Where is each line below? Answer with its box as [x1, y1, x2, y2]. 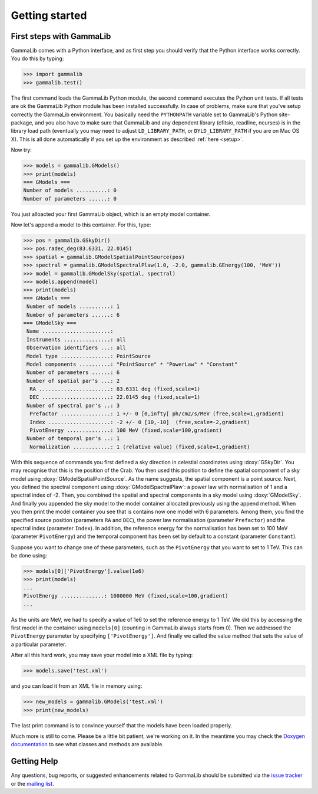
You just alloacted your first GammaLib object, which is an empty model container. [11, 210, 211, 218]
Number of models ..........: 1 [26, 303, 120, 310]
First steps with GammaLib [11, 31, 111, 41]
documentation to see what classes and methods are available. [11, 741, 164, 748]
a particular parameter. [11, 641, 67, 648]
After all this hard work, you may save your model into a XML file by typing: [11, 652, 193, 659]
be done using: [11, 552, 47, 559]
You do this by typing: [11, 55, 64, 62]
